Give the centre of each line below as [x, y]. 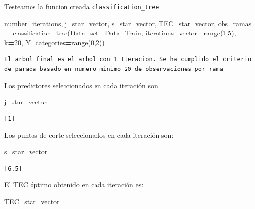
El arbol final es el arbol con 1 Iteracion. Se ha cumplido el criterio [128, 59]
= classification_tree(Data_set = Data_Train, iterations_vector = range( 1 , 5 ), [120, 33]
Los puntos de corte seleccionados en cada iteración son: [89, 135]
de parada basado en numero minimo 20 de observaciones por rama [114, 69]
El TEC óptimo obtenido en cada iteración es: [74, 185]
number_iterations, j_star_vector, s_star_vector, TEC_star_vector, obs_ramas [128, 23]
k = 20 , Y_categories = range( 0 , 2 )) [55, 42]
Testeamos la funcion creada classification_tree [82, 6]
